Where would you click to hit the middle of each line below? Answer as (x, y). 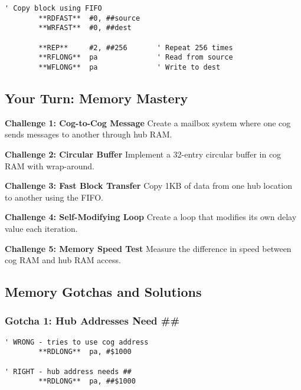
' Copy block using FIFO (53, 8)
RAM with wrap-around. (50, 165)
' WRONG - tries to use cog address (77, 342)
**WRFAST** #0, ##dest (85, 28)
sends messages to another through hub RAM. (89, 134)
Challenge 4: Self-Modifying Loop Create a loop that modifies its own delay (151, 217)
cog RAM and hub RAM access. (63, 260)
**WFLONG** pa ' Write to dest (130, 67)
